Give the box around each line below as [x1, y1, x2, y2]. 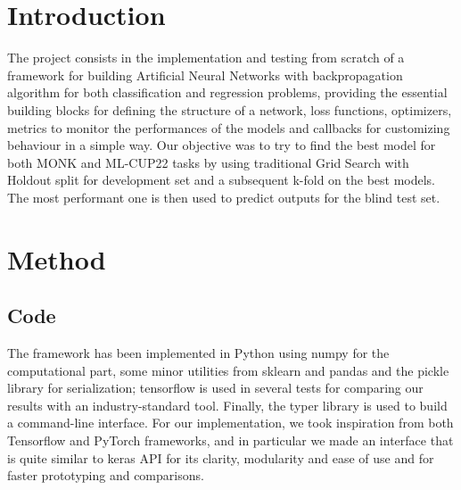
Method [7, 240, 106, 277]
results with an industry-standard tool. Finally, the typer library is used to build [7, 395, 448, 414]
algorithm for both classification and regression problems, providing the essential [7, 83, 448, 102]
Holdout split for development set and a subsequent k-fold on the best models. [7, 170, 436, 189]
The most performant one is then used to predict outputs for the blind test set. [7, 187, 440, 206]
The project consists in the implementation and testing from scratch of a [7, 48, 405, 67]
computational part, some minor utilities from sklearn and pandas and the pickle [7, 361, 449, 379]
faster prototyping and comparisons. [7, 466, 204, 485]
